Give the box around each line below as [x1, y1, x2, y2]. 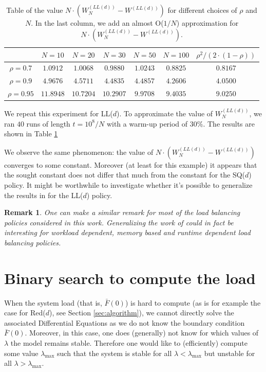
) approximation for [176, 17, 239, 28]
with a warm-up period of [106, 118, 188, 129]
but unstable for [204, 347, 255, 358]
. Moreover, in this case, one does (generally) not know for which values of [25, 327, 259, 338]
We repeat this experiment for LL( [4, 108, 113, 119]
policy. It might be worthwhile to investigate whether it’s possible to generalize [4, 180, 253, 190]
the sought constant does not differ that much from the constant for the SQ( [4, 169, 245, 180]
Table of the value [6, 5, 63, 15]
